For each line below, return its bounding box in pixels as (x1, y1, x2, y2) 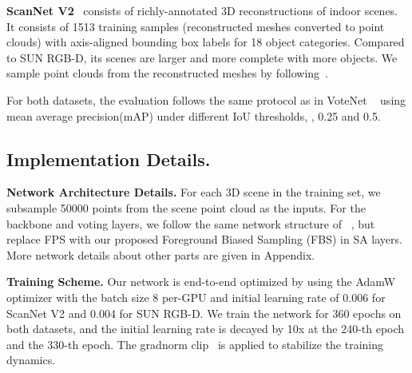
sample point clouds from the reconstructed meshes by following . (6, 65, 329, 81)
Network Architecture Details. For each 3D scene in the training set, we (6, 184, 381, 200)
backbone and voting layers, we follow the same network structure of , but (6, 215, 375, 232)
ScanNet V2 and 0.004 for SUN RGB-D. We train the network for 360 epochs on (6, 304, 402, 321)
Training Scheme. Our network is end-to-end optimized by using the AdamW (6, 273, 396, 290)
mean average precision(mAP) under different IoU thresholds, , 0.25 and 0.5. (6, 107, 381, 124)
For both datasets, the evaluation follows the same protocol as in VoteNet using (6, 91, 406, 108)
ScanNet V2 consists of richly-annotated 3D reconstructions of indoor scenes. (6, 2, 398, 18)
